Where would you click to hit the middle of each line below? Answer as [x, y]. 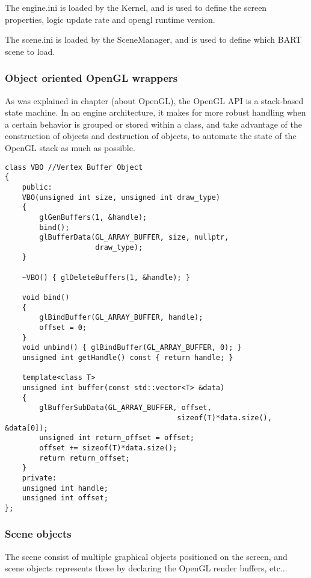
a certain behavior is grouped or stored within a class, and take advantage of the [154, 124]
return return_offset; [85, 458]
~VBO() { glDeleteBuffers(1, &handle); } [106, 277]
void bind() [46, 298]
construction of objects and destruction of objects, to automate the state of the [151, 136]
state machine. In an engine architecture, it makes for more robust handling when [155, 112]
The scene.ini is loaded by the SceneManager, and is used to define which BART [153, 39]
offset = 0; [63, 328]
